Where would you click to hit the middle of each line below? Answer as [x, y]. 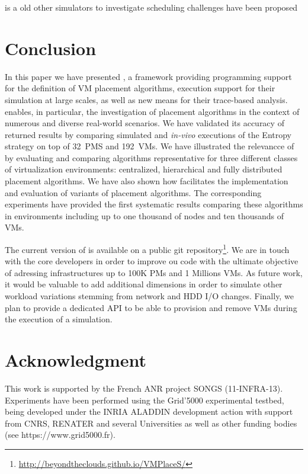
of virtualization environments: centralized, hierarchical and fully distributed [144, 169]
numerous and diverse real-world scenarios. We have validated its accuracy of [145, 123]
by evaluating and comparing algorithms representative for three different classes [151, 157]
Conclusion [51, 48]
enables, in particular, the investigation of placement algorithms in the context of [152, 111]
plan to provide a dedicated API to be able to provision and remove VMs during [151, 307]
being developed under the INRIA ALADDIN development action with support [149, 411]
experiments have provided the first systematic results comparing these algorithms [154, 204]
